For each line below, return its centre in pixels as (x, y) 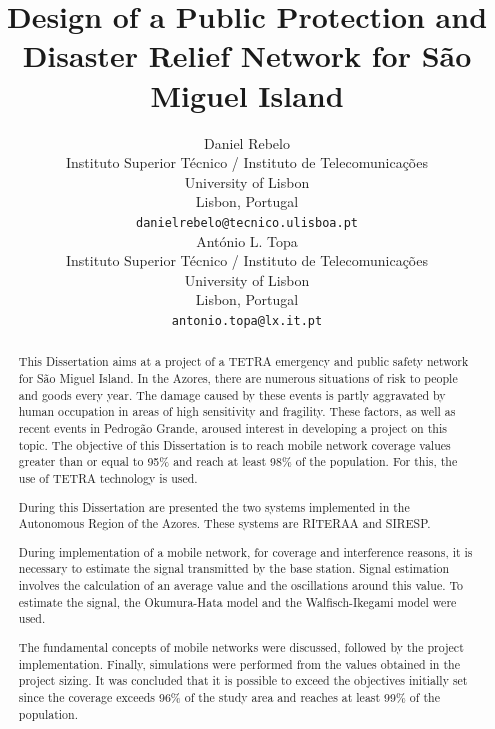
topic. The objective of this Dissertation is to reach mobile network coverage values (234, 444)
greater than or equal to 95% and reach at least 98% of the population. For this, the (238, 461)
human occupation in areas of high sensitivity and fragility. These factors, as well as (237, 411)
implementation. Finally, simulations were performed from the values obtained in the (239, 663)
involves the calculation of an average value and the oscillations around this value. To (241, 585)
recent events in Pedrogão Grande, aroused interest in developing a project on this (232, 427)
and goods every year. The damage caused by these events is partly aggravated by (232, 394)
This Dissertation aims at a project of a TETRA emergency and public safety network (243, 361)
